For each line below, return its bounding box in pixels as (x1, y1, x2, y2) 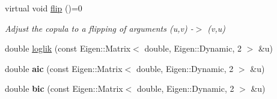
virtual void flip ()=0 (5, 2, 82, 14)
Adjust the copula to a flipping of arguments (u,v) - (5, 22, 193, 34)
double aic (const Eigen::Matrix (5, 62, 123, 74)
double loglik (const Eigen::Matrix (5, 42, 131, 55)
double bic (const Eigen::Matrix (5, 82, 123, 95)
